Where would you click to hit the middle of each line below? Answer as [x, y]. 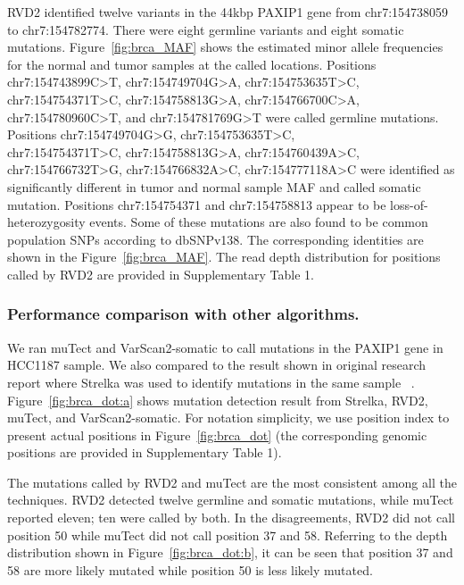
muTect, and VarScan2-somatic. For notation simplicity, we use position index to [228, 418]
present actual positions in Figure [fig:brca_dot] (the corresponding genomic [217, 435]
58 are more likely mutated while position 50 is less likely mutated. [190, 569]
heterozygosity [46, 222]
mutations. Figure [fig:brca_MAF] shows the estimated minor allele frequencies [225, 47]
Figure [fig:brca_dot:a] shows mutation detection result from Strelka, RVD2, [218, 400]
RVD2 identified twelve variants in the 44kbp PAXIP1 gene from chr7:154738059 [228, 12]
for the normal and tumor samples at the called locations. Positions [192, 64]
